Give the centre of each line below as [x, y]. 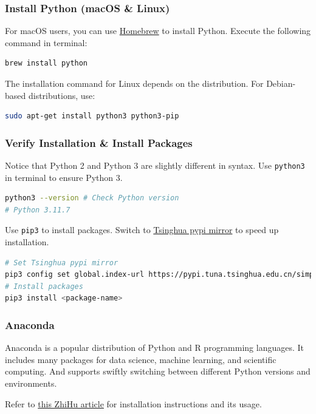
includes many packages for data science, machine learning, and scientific [141, 359]
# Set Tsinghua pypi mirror [62, 263]
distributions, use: [62, 95]
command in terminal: [46, 42]
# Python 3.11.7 [38, 210]
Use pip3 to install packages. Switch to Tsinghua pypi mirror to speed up [142, 230]
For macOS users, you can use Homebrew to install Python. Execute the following [158, 31]
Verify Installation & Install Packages [99, 142]
